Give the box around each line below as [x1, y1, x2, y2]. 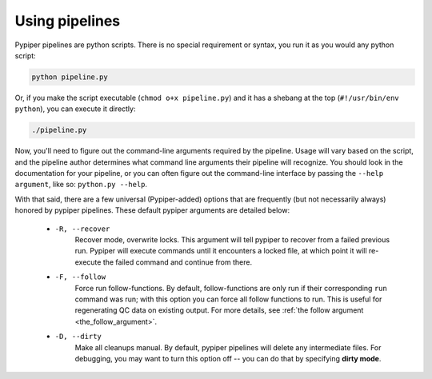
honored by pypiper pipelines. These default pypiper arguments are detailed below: [14, 205, 290, 215]
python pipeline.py [31, 72, 108, 82]
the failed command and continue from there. [102, 257, 252, 267]
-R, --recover [54, 224, 110, 233]
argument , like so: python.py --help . [14, 180, 148, 189]
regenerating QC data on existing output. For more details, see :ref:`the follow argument [74, 305, 364, 315]
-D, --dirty [54, 332, 102, 341]
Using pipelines [14, 12, 121, 30]
